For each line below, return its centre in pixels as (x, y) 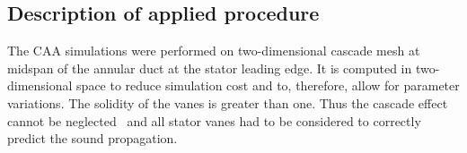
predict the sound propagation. (93, 138)
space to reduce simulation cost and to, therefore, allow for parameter (268, 85)
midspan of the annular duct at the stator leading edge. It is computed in (210, 68)
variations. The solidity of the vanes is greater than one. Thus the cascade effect (228, 102)
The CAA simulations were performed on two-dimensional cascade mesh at (214, 51)
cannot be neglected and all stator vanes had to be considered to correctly (214, 120)
